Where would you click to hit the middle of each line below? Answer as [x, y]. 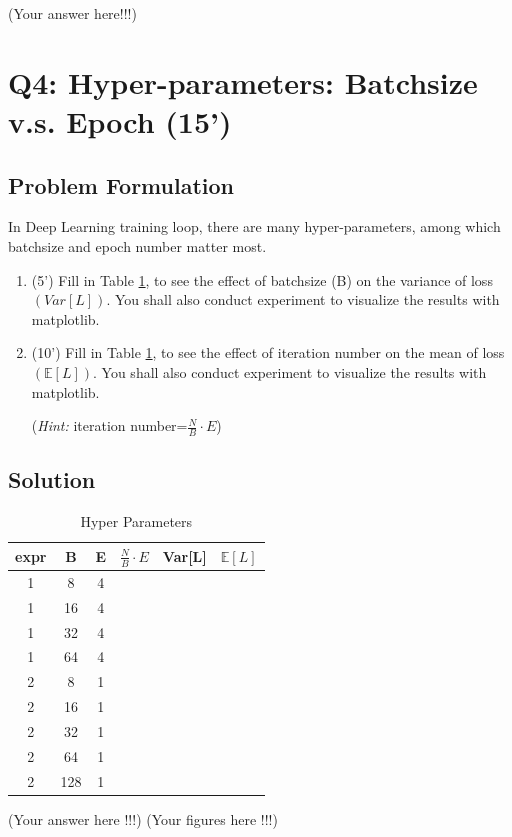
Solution [52, 479]
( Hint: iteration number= [109, 425]
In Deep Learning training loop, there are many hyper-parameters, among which [254, 226]
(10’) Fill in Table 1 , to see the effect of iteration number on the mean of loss [268, 352]
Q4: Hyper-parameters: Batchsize [243, 81]
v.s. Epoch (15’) [120, 120]
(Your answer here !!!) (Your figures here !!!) [143, 818]
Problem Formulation [121, 184]
